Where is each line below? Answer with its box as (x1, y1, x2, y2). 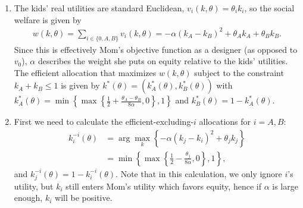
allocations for (199, 115, 251, 128)
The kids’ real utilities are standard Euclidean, (14, 2, 185, 14)
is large (272, 179, 298, 192)
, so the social (244, 2, 295, 14)
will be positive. (55, 191, 113, 204)
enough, (14, 191, 43, 204)
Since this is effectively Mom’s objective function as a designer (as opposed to (14, 43, 298, 55)
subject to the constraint (194, 66, 284, 78)
